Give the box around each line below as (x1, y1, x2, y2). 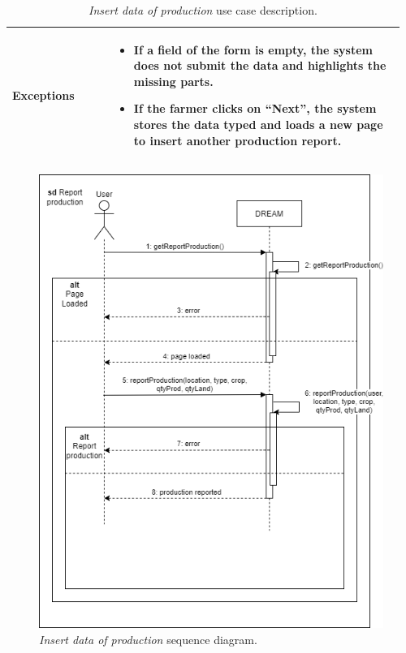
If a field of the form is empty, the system (133, 41, 374, 58)
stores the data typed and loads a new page (133, 115, 383, 132)
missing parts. (133, 72, 214, 89)
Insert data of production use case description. (88, 2, 317, 18)
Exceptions (12, 86, 75, 103)
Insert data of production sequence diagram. (39, 630, 257, 647)
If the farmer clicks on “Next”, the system (133, 100, 377, 117)
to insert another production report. (133, 131, 342, 148)
